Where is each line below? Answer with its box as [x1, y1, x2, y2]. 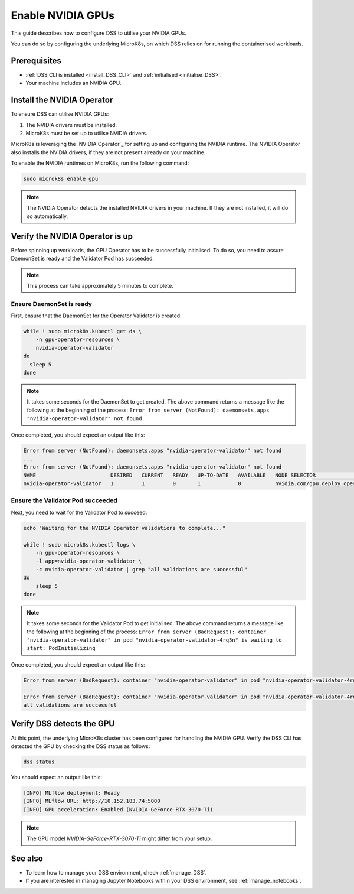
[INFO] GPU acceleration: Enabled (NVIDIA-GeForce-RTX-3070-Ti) [23, 806, 214, 812]
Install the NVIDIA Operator [11, 95, 113, 105]
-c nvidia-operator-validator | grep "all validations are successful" [35, 566, 248, 573]
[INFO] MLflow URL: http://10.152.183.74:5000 [23, 798, 160, 805]
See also [11, 853, 44, 863]
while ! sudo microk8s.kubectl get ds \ [23, 328, 142, 335]
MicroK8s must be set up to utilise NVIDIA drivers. [25, 129, 147, 136]
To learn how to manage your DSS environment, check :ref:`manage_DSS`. [25, 869, 207, 876]
